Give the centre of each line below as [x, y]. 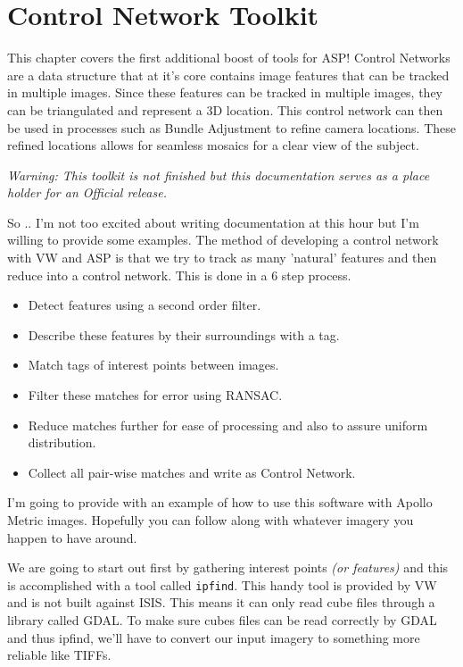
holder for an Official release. [87, 192]
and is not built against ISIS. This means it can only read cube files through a [221, 602]
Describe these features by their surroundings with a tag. [184, 334]
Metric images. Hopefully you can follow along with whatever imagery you [211, 520]
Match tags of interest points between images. [153, 365]
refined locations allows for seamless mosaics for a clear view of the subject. [213, 145]
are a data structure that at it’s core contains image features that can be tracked [228, 75]
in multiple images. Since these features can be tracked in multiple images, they [225, 92]
